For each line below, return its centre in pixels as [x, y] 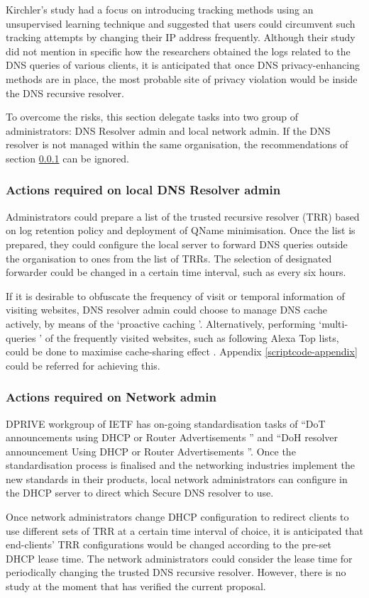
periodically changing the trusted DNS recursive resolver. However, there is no [176, 572]
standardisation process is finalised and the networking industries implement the [180, 465]
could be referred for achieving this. [83, 365]
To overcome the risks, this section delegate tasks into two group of [152, 117]
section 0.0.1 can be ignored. [67, 158]
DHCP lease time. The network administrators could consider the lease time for [179, 558]
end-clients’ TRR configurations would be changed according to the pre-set [169, 544]
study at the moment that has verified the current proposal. [136, 586]
